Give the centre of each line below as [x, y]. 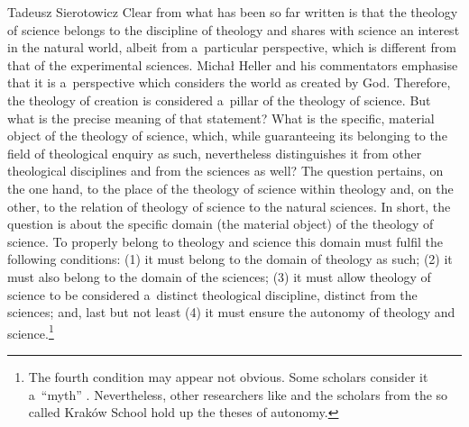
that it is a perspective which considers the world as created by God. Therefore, [229, 82]
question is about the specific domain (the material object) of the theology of [221, 224]
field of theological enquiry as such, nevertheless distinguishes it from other [215, 153]
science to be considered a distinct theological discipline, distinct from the [212, 294]
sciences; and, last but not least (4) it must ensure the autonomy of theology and [231, 312]
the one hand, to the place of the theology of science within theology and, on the [230, 188]
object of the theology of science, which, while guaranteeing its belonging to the [227, 136]
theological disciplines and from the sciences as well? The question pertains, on [225, 171]
